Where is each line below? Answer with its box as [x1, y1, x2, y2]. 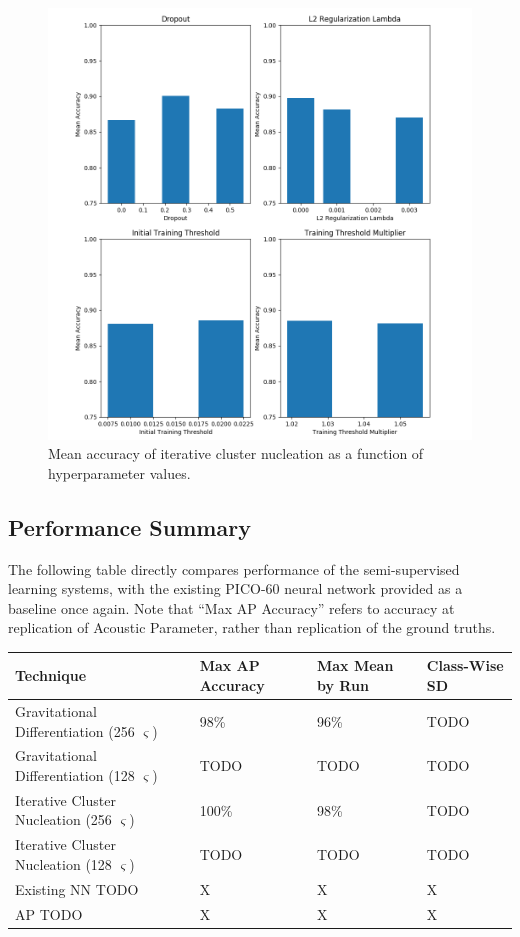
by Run [316, 675, 369, 696]
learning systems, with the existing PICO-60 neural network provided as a [8, 578, 463, 599]
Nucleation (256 [15, 809, 112, 830]
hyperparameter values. [48, 462, 191, 483]
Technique [15, 665, 87, 686]
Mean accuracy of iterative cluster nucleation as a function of [48, 443, 424, 464]
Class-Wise [426, 655, 504, 676]
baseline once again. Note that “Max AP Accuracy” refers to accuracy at [8, 597, 455, 618]
